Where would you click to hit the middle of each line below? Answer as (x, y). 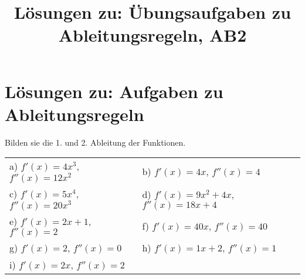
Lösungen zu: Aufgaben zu (114, 91)
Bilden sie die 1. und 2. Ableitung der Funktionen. (95, 142)
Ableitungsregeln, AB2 (152, 35)
